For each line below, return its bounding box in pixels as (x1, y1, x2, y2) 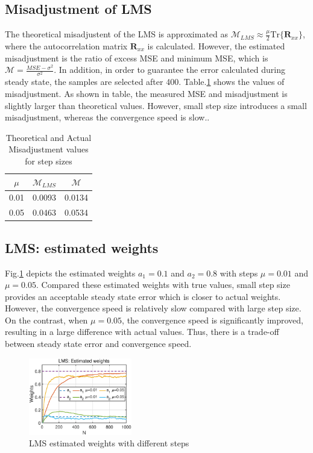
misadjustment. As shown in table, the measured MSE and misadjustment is (5, 87, 288, 99)
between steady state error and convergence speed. (5, 337, 192, 350)
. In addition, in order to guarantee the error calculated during (54, 63, 286, 76)
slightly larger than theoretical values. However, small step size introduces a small (5, 99, 307, 111)
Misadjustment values (8, 143, 89, 155)
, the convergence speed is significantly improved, (122, 313, 303, 326)
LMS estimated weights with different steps (29, 437, 189, 449)
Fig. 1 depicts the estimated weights (5, 266, 136, 279)
